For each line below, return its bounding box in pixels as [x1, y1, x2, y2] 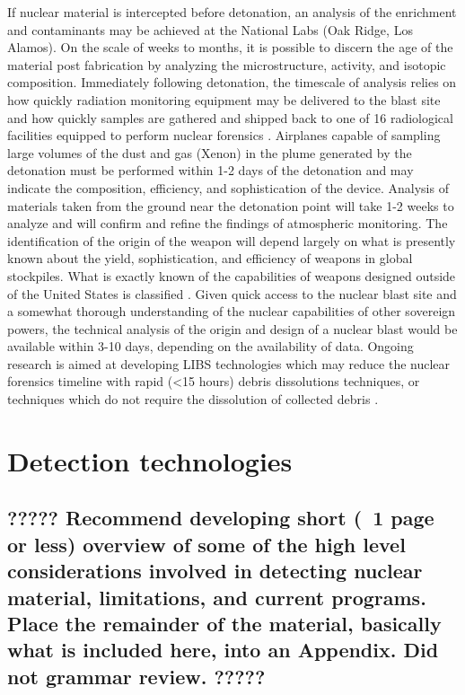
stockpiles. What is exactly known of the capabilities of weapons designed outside [7, 266, 456, 285]
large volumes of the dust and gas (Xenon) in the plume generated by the [7, 143, 412, 162]
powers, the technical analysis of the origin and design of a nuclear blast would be [7, 319, 458, 338]
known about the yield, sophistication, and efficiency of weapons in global [7, 249, 413, 268]
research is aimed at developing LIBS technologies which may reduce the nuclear [7, 354, 451, 373]
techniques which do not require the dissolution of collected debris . [7, 390, 379, 409]
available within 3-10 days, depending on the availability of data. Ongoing [7, 337, 414, 356]
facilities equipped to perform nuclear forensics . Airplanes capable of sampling [7, 126, 441, 145]
